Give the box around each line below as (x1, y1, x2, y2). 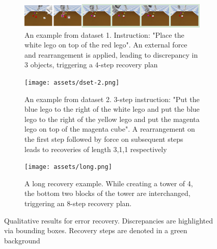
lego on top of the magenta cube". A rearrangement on (24, 123, 195, 134)
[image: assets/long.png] (24, 163, 112, 171)
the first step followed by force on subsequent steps (24, 134, 183, 144)
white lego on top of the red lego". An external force (24, 39, 187, 50)
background (4, 235, 40, 245)
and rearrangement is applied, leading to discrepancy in (24, 49, 198, 60)
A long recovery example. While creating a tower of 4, (24, 178, 193, 188)
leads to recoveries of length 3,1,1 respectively (24, 143, 167, 154)
